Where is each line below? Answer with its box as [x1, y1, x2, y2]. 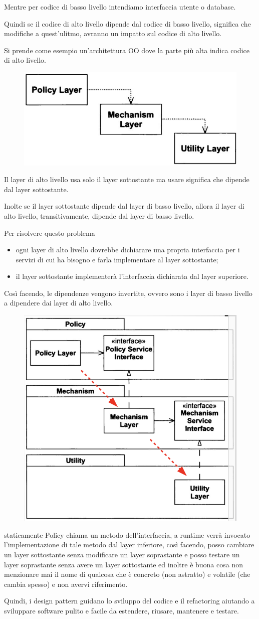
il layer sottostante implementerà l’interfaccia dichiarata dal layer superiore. [16, 271, 248, 281]
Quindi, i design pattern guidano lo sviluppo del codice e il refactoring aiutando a [4, 595, 255, 606]
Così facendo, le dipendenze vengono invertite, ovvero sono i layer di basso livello [4, 287, 252, 298]
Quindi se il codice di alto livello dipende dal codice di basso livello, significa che [4, 18, 251, 29]
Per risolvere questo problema [4, 227, 95, 238]
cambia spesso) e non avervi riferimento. [4, 578, 128, 589]
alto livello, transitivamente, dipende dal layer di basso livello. [4, 210, 194, 221]
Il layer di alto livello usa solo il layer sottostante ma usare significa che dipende [4, 174, 249, 185]
